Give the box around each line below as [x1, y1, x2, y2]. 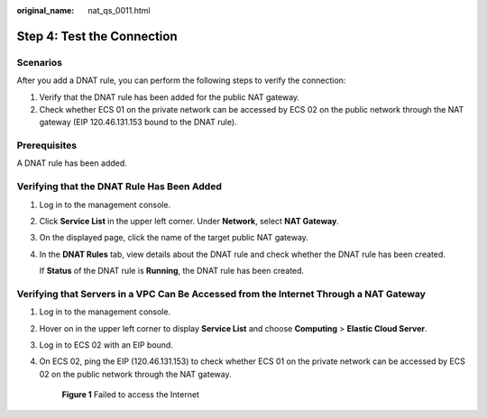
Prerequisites [16, 140, 77, 152]
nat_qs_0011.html [87, 5, 151, 15]
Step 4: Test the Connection [16, 28, 178, 44]
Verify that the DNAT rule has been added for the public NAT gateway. [39, 91, 300, 103]
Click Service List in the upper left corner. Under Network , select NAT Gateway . [39, 216, 340, 226]
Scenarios [16, 56, 63, 68]
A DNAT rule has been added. [16, 158, 128, 168]
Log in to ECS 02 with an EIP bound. [39, 340, 173, 350]
